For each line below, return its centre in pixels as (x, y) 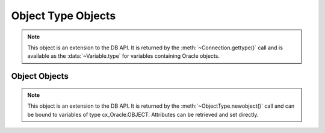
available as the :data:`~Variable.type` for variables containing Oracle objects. (123, 56)
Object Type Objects (63, 16)
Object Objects (40, 76)
